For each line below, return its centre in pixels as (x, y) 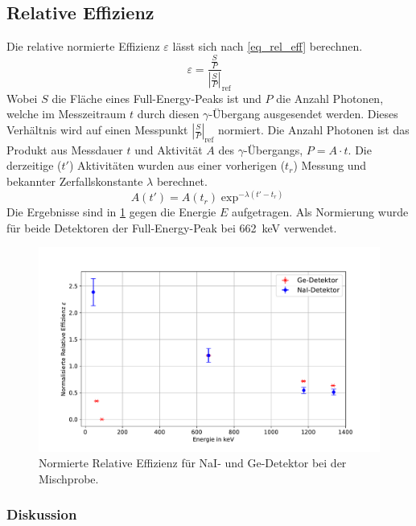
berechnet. (182, 181)
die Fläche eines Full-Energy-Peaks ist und (157, 98)
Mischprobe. (69, 478)
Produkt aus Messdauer (65, 149)
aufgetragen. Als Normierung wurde (320, 212)
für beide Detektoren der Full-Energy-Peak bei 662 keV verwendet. (172, 227)
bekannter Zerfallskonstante (75, 181)
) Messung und (330, 165)
